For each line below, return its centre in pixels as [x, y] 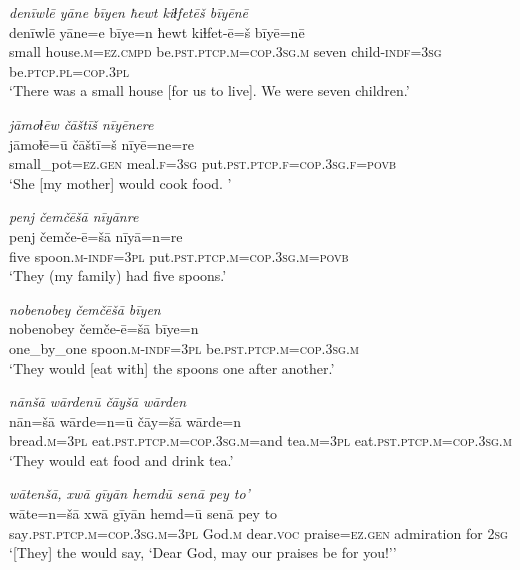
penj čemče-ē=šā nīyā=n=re [96, 235]
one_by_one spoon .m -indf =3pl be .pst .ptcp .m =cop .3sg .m [184, 347]
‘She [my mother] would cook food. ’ [120, 182]
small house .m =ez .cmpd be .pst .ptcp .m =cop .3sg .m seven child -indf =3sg [225, 51]
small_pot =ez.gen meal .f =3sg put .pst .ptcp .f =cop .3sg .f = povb [202, 163]
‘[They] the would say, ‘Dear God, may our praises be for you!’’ [203, 552]
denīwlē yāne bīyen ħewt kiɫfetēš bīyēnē [128, 12]
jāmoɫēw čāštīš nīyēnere [81, 123]
